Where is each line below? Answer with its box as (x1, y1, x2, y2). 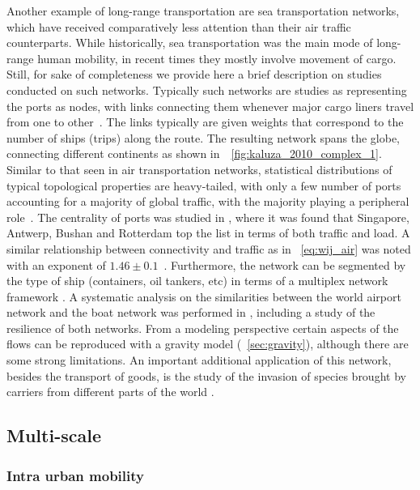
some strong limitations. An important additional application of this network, (6, 352, 392, 369)
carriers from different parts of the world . (6, 383, 214, 400)
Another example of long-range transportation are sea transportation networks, (6, 2, 400, 19)
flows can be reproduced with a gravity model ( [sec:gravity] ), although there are (6, 335, 409, 352)
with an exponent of (6, 256, 106, 273)
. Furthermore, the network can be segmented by (163, 256, 406, 273)
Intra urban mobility (6, 465, 144, 485)
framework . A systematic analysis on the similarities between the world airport (6, 288, 401, 305)
